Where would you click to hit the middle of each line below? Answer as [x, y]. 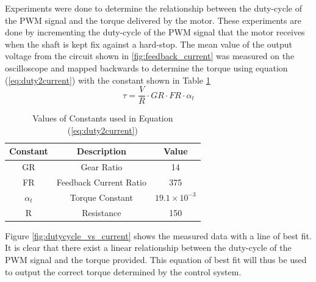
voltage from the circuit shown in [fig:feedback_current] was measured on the [150, 56]
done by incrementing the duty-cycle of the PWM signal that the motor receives [155, 32]
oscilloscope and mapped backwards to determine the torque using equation [146, 67]
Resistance [102, 212]
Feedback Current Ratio [101, 182]
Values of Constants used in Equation [103, 118]
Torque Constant [101, 197]
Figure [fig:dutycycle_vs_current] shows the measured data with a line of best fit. [158, 235]
